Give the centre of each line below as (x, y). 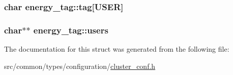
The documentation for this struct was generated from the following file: (117, 49)
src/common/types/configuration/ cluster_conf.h (80, 66)
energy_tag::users (71, 30)
